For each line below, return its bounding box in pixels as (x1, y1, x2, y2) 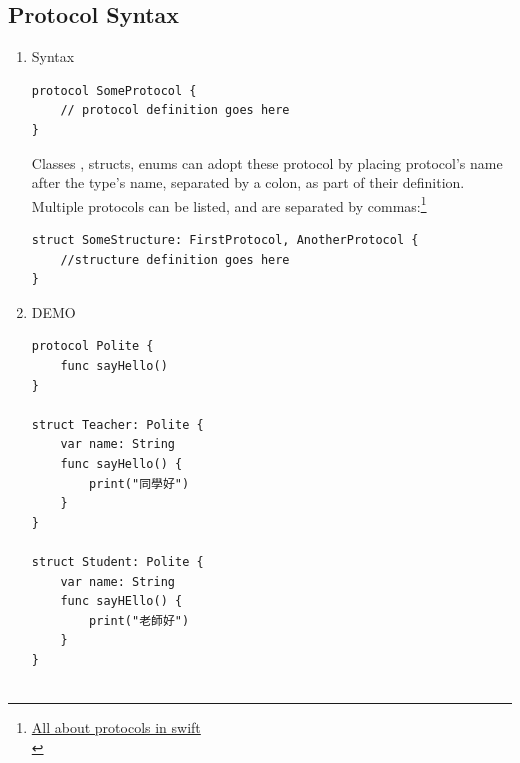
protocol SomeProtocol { (31, 83, 197, 98)
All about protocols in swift (31, 717, 201, 738)
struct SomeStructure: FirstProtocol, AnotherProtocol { (31, 233, 419, 248)
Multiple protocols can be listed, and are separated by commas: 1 (31, 192, 427, 216)
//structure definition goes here (60, 252, 290, 267)
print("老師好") (89, 613, 190, 628)
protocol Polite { (31, 339, 154, 354)
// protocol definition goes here (60, 103, 290, 118)
